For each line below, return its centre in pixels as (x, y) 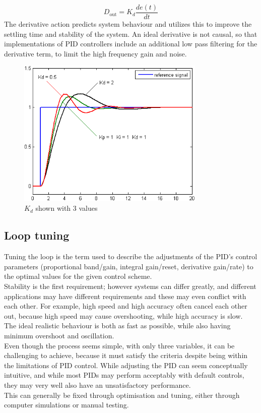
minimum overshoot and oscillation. (59, 335)
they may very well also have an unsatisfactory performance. (97, 385)
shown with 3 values (67, 208)
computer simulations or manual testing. (67, 405)
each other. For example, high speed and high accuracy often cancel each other (126, 306)
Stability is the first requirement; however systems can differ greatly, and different (130, 286)
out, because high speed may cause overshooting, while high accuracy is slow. (123, 315)
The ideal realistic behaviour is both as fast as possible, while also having (117, 326)
